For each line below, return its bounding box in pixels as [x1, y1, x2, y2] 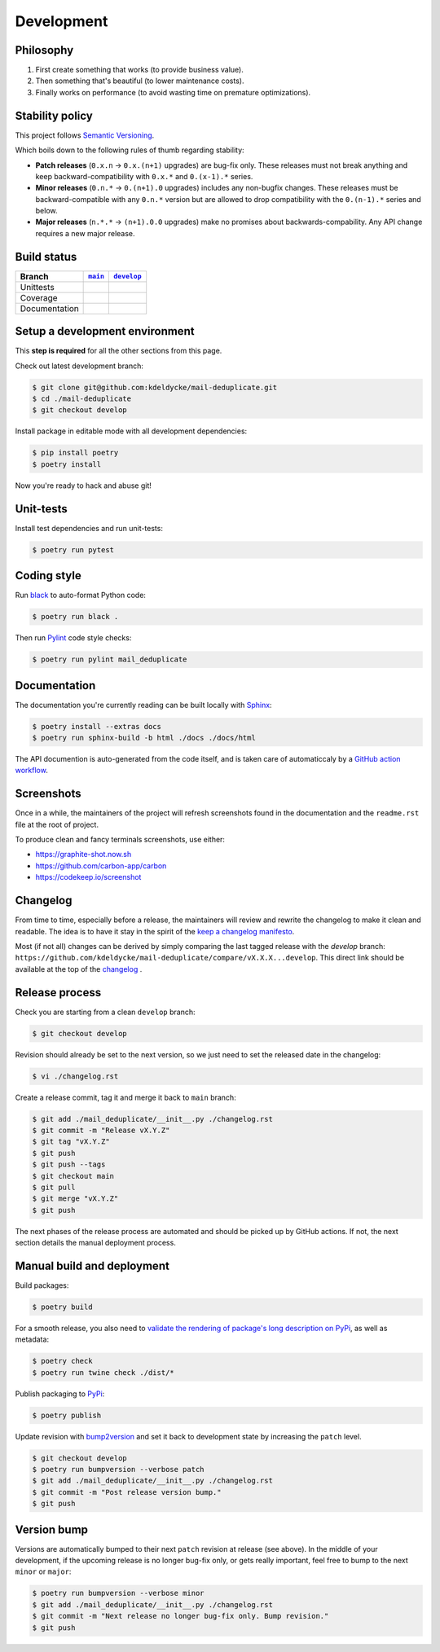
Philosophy [15, 43, 74, 57]
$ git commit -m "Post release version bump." [32, 1487, 222, 1496]
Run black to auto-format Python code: [15, 591, 147, 600]
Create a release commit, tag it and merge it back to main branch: [15, 1092, 236, 1102]
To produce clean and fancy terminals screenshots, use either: [15, 835, 226, 845]
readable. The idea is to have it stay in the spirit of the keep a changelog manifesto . [15, 926, 295, 936]
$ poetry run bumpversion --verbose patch [32, 1465, 205, 1474]
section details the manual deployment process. [15, 1238, 177, 1248]
